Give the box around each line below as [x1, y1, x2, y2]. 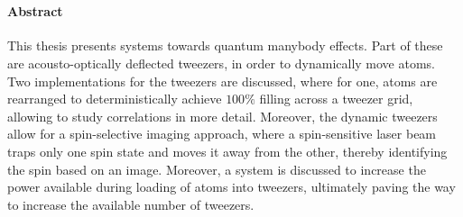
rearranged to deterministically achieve [7, 89, 222, 108]
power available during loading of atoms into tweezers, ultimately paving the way [7, 177, 456, 196]
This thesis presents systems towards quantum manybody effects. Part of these [7, 36, 443, 55]
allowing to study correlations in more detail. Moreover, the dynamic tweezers [7, 106, 438, 125]
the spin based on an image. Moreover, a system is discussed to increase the [7, 159, 426, 178]
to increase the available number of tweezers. [7, 194, 255, 213]
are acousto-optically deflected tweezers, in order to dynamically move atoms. [7, 53, 435, 72]
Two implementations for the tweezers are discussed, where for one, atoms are [7, 71, 438, 90]
